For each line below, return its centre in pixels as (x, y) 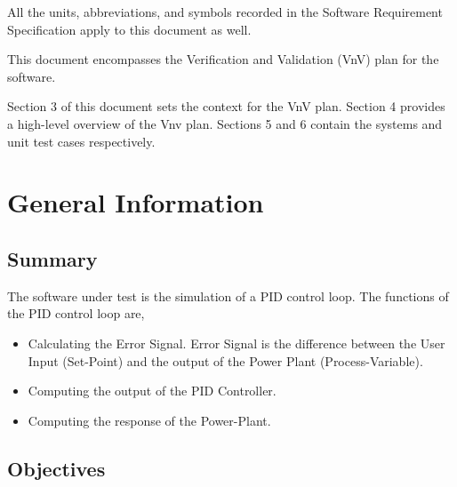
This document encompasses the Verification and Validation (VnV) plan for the (223, 59)
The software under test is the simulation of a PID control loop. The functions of (228, 295)
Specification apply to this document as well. (129, 29)
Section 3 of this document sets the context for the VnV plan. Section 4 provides (226, 106)
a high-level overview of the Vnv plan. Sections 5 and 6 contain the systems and (225, 123)
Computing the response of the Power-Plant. (149, 420)
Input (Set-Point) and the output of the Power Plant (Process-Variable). (225, 360)
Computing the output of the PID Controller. (152, 391)
